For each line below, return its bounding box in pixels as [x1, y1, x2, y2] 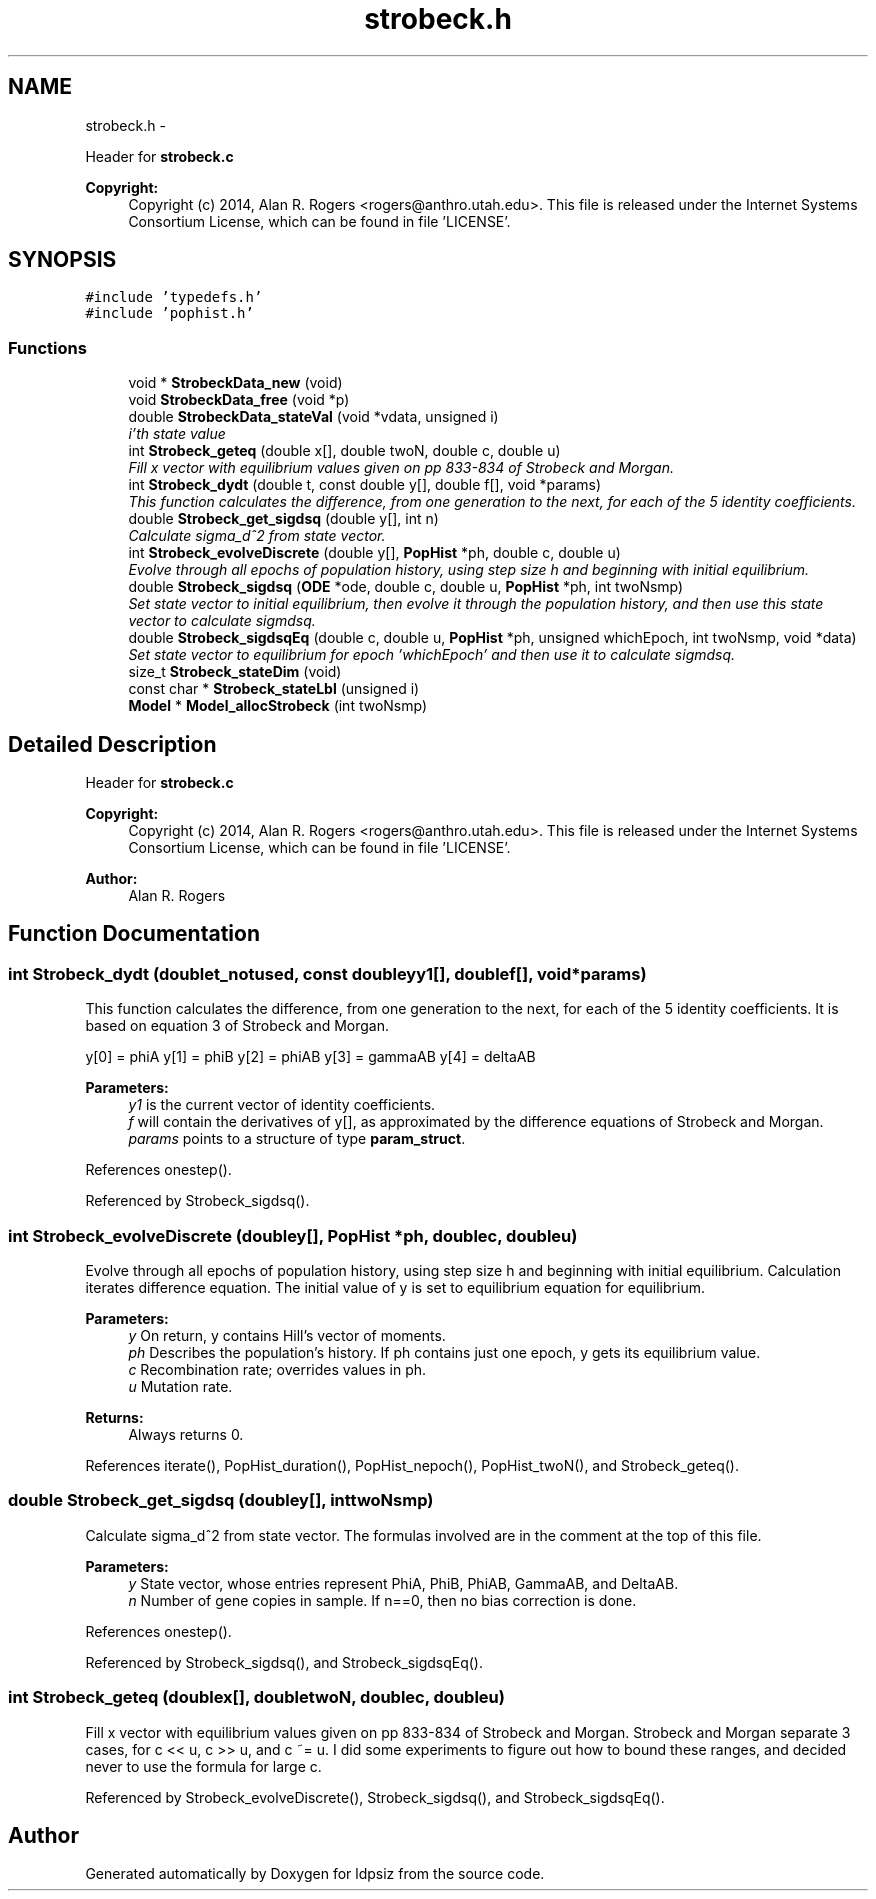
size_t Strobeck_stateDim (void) [128, 663, 342, 681]
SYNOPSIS [8, 247, 117, 273]
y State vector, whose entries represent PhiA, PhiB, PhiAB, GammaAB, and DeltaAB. [128, 1574, 679, 1592]
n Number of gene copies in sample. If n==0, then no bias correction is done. [128, 1591, 637, 1609]
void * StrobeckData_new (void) [128, 374, 343, 392]
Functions [8, 337, 87, 358]
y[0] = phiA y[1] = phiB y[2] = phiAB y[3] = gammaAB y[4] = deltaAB [85, 1048, 536, 1066]
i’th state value [128, 425, 226, 443]
